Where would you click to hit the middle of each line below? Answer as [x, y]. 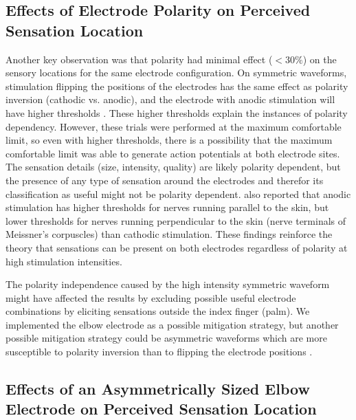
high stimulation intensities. [64, 261]
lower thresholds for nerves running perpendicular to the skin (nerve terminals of [176, 220]
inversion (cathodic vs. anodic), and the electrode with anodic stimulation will [170, 99]
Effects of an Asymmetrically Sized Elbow [158, 389]
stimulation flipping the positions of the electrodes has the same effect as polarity [177, 86]
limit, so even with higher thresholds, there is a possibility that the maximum [169, 140]
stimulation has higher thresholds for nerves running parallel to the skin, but [167, 207]
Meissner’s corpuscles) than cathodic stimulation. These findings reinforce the [169, 234]
